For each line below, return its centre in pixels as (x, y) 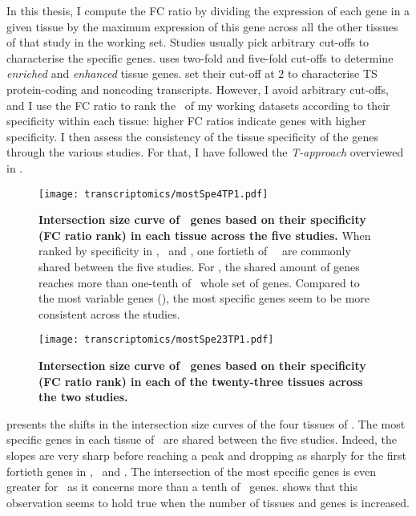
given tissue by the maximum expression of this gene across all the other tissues (202, 26)
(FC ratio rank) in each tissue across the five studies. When (205, 235)
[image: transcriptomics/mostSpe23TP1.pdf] (156, 340)
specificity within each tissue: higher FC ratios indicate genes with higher (186, 121)
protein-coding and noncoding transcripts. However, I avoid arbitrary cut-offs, (198, 89)
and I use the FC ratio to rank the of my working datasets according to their (198, 105)
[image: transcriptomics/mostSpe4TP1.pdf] (153, 194)
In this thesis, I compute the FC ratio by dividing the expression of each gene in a (208, 10)
